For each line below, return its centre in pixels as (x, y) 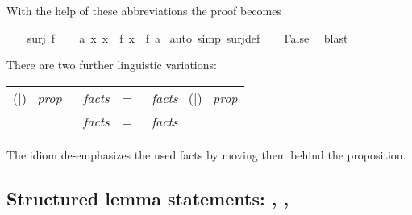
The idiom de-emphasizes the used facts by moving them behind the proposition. (206, 154)
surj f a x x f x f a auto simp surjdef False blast (187, 37)
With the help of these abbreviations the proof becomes (144, 10)
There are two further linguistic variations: (112, 65)
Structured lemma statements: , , (148, 198)
